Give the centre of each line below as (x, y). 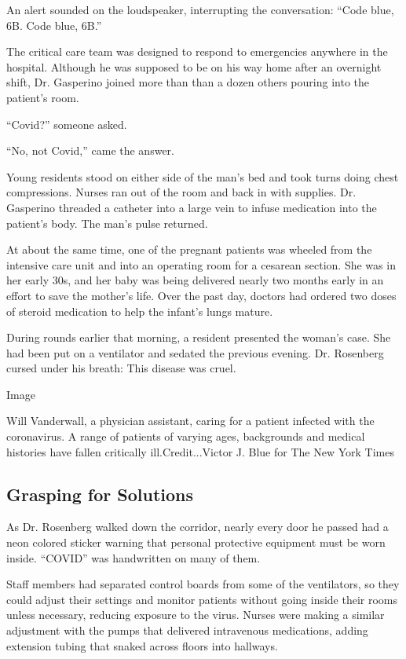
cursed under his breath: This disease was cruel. (121, 368)
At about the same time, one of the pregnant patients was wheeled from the (189, 249)
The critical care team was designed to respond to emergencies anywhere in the (197, 51)
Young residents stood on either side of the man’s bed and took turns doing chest (203, 176)
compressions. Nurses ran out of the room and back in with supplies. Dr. (181, 192)
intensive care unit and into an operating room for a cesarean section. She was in (201, 264)
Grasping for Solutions (100, 494)
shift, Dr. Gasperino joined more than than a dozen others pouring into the (188, 82)
